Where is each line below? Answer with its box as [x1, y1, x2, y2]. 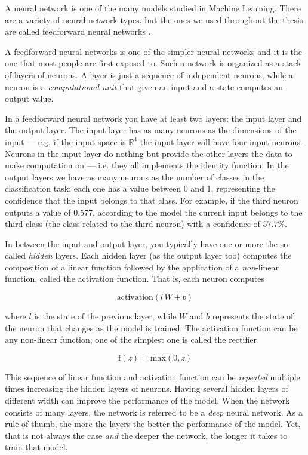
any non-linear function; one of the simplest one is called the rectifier [5, 333, 257, 346]
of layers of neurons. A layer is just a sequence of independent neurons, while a [5, 68, 293, 81]
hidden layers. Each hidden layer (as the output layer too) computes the [28, 249, 292, 262]
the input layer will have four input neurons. [140, 135, 303, 147]
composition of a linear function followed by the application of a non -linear [5, 260, 279, 273]
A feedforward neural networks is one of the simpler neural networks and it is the [5, 45, 303, 57]
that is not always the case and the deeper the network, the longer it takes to [5, 429, 288, 441]
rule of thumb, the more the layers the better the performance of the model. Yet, [5, 417, 301, 430]
